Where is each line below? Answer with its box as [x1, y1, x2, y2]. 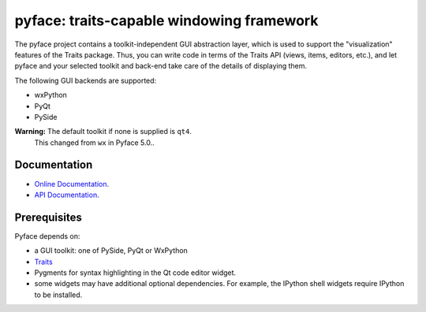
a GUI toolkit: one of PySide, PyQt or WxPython [34, 246, 189, 255]
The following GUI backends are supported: [14, 76, 157, 85]
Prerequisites [14, 210, 82, 224]
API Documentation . [34, 190, 99, 199]
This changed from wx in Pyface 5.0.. [34, 138, 155, 147]
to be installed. [34, 290, 83, 299]
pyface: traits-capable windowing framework [14, 12, 319, 29]
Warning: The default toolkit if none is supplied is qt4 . [14, 127, 192, 136]
